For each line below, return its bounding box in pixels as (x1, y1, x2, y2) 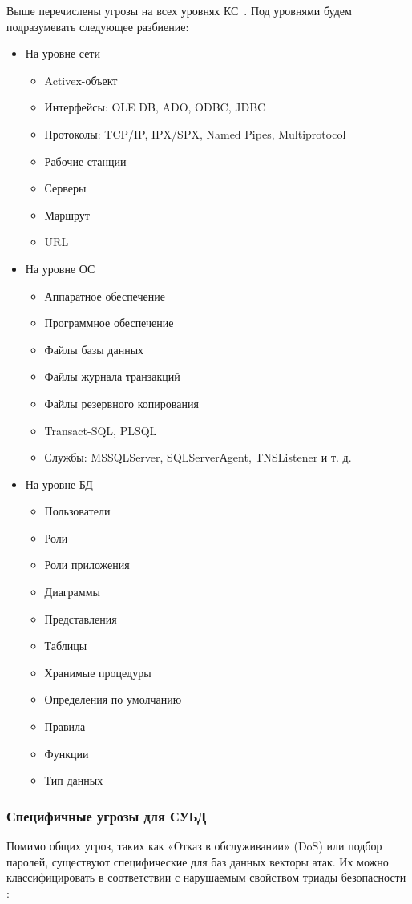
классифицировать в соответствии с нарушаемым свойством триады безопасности (6, 869, 406, 886)
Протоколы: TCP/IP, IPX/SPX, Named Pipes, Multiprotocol (44, 125, 346, 142)
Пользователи (44, 502, 111, 519)
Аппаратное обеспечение (44, 287, 165, 304)
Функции (44, 745, 89, 761)
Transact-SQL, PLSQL (44, 422, 157, 438)
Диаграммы (44, 583, 100, 600)
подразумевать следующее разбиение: (6, 18, 189, 34)
